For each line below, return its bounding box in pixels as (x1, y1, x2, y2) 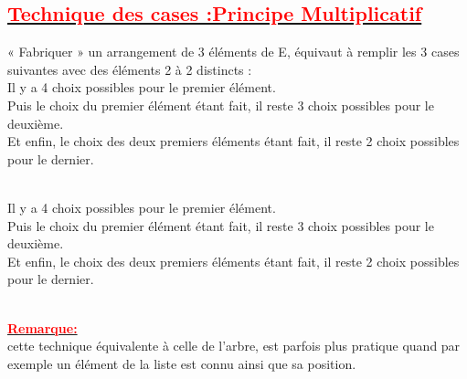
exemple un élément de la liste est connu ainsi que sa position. (7, 353, 356, 373)
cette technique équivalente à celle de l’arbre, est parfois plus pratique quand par (7, 336, 461, 355)
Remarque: (7, 318, 78, 337)
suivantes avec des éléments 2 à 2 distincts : (7, 59, 252, 79)
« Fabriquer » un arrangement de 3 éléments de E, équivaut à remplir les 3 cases (7, 42, 460, 61)
